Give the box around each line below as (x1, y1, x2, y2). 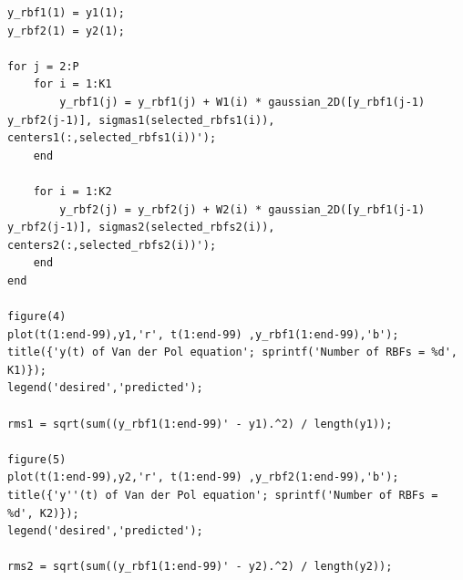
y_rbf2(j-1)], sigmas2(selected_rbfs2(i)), (7, 221, 275, 234)
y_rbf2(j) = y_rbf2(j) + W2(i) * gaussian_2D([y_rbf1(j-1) (59, 202, 426, 216)
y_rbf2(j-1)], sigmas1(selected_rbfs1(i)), (7, 113, 275, 127)
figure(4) (7, 310, 67, 324)
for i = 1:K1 (33, 78, 112, 91)
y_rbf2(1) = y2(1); (7, 24, 125, 37)
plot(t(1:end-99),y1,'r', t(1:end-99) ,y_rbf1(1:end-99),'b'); (7, 327, 399, 341)
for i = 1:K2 (33, 184, 112, 198)
